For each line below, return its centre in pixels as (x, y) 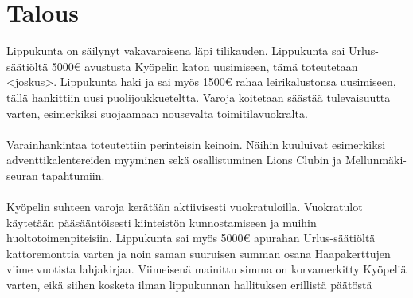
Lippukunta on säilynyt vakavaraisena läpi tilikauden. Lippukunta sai (176, 51)
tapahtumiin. (73, 175)
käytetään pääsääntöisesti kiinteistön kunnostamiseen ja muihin (162, 222)
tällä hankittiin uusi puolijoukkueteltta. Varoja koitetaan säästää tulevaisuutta (199, 97)
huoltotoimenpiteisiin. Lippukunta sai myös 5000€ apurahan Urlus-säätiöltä (191, 238)
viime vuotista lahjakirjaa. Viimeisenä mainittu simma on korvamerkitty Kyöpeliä (206, 269)
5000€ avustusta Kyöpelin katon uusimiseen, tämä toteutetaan (205, 66)
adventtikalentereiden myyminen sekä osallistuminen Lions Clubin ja (174, 160)
